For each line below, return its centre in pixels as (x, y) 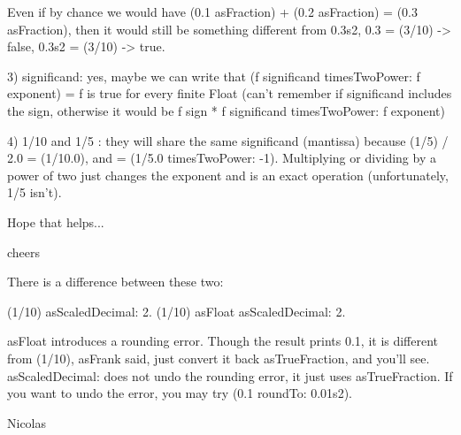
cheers (24, 252)
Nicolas (27, 422)
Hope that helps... (56, 221)
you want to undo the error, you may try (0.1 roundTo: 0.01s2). (180, 393)
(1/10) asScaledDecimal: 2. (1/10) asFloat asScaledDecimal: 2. (177, 311)
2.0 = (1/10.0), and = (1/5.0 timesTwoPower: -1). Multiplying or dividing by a (222, 158)
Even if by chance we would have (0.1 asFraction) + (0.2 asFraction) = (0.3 (212, 11)
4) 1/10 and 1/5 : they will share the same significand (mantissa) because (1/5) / (228, 140)
